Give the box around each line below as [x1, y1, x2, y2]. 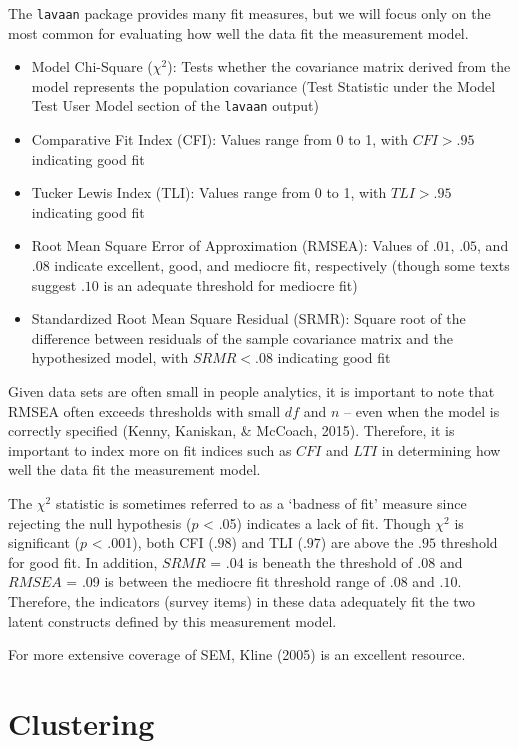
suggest [31, 274, 77, 295]
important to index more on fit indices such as [8, 439, 292, 460]
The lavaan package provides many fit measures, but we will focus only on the [8, 3, 491, 23]
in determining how [381, 439, 501, 460]
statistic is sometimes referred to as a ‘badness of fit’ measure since [55, 493, 467, 513]
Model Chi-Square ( [31, 56, 153, 77]
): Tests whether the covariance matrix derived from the [167, 56, 511, 77]
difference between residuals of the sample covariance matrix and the [31, 327, 453, 348]
